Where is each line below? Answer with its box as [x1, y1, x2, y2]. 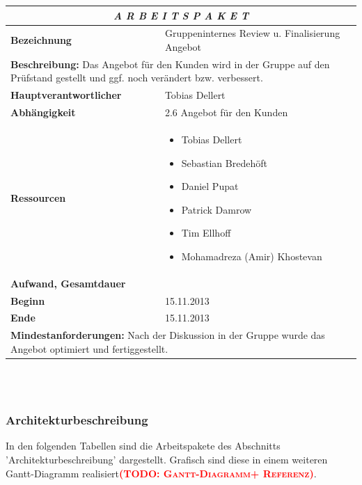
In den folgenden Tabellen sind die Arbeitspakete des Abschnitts [6, 438, 281, 453]
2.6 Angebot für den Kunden [164, 105, 288, 120]
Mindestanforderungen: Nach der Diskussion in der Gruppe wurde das [10, 328, 325, 342]
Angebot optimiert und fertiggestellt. [10, 341, 168, 356]
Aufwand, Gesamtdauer [10, 276, 126, 290]
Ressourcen [10, 190, 66, 205]
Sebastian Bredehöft [181, 155, 267, 170]
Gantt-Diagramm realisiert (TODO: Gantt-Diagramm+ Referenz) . [6, 466, 317, 480]
